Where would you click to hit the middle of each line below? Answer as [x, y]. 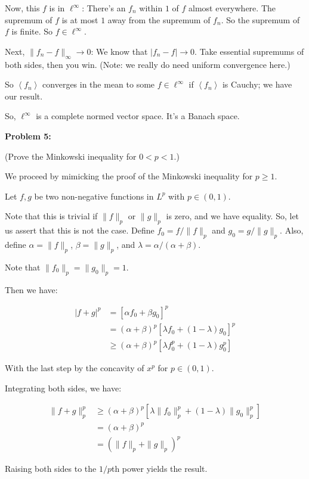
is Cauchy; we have [257, 84]
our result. [24, 96]
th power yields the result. [159, 469]
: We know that [119, 51]
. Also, [292, 230]
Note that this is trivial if [51, 216]
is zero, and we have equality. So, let [233, 216]
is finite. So [32, 31]
